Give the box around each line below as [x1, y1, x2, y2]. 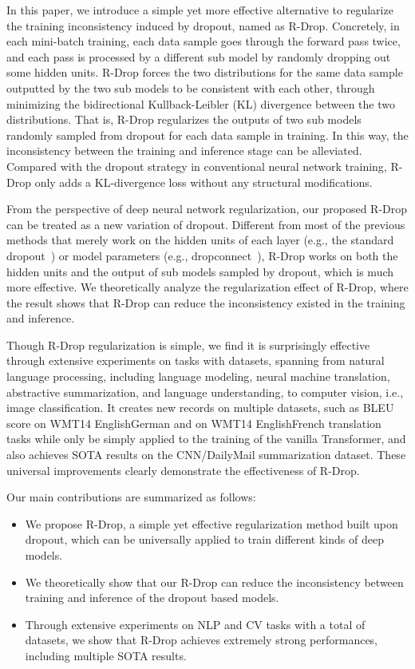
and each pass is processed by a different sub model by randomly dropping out [6, 48, 391, 65]
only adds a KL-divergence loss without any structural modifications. [34, 173, 373, 190]
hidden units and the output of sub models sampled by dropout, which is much [6, 263, 394, 279]
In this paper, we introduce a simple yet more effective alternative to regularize [6, 2, 393, 18]
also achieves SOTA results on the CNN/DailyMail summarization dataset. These [6, 446, 406, 463]
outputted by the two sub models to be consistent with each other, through [6, 79, 375, 96]
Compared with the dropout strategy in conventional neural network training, [6, 157, 387, 174]
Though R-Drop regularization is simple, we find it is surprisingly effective [6, 336, 370, 353]
